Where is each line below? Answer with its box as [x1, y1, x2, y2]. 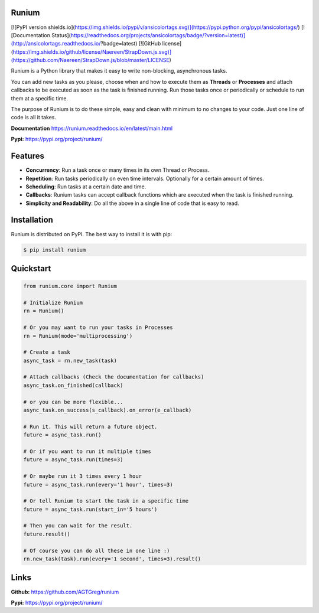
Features [11, 151, 44, 161]
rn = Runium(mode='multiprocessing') [23, 332, 133, 339]
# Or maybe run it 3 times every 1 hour [23, 473, 142, 480]
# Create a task [23, 349, 71, 356]
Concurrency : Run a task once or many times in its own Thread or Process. [25, 167, 210, 174]
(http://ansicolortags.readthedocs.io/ [11, 40, 101, 47]
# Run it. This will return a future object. [23, 423, 158, 430]
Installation [11, 215, 53, 225]
